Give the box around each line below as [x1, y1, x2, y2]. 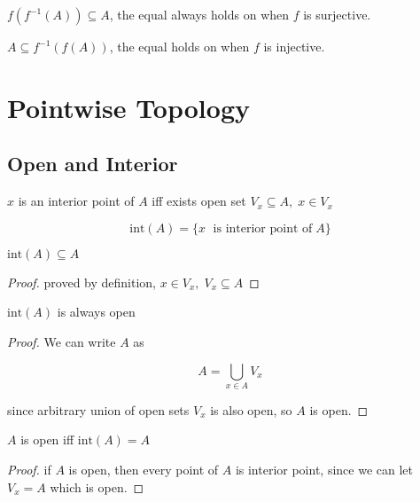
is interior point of [213, 222, 313, 235]
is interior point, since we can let [235, 460, 413, 479]
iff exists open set [152, 192, 246, 210]
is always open [57, 302, 136, 321]
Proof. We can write [7, 332, 116, 350]
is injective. [263, 37, 325, 55]
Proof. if [7, 460, 51, 479]
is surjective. [303, 5, 371, 23]
